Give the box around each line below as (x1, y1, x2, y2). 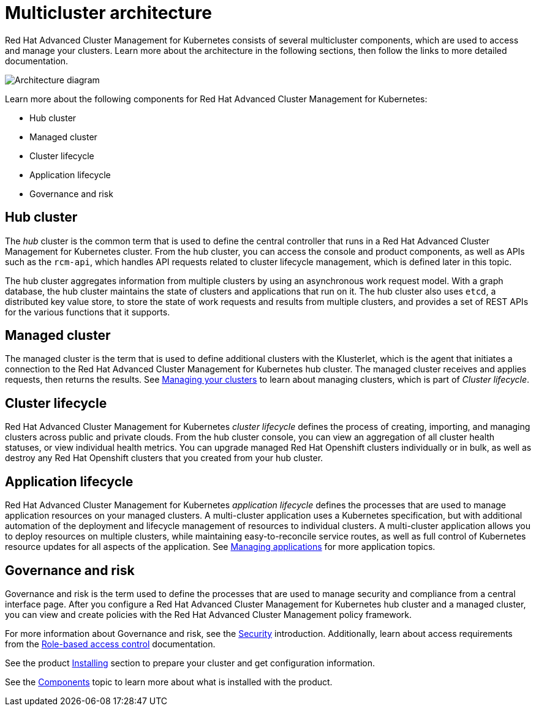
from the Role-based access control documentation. (5, 638, 216, 649)
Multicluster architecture (5, 2, 212, 23)
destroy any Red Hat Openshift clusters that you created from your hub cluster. (5, 453, 323, 464)
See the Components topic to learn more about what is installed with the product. (5, 676, 333, 687)
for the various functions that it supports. (5, 306, 170, 317)
